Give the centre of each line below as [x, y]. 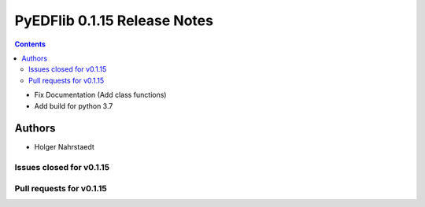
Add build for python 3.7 [74, 105]
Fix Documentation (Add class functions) [100, 95]
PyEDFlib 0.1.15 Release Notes [114, 20]
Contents [30, 44]
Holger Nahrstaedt [64, 147]
